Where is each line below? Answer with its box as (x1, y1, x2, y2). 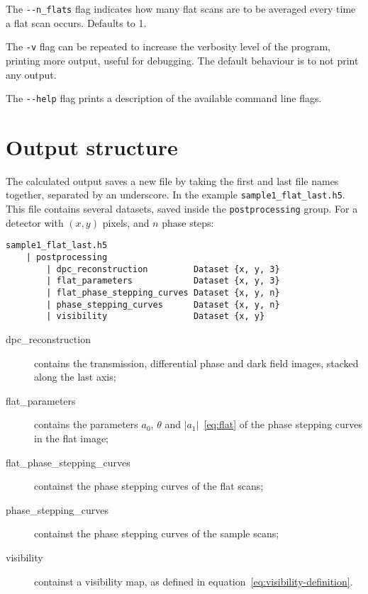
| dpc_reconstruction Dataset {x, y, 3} (46, 264, 280, 274)
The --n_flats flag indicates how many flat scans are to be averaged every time (6, 1, 356, 16)
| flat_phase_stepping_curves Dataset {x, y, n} (46, 288, 280, 298)
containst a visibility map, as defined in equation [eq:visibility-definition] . (34, 573, 353, 588)
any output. (6, 67, 57, 82)
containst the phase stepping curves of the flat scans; (34, 478, 264, 493)
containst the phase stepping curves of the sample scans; (34, 526, 279, 541)
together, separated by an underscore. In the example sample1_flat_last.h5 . (6, 187, 345, 202)
